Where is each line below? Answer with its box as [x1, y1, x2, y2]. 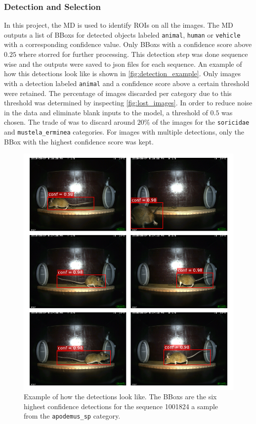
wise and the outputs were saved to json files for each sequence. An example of [4, 58, 242, 69]
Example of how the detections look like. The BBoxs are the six [24, 391, 217, 402]
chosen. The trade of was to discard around [4, 117, 135, 127]
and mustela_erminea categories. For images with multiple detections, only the [4, 126, 244, 137]
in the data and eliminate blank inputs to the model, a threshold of [4, 107, 208, 117]
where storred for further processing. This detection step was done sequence [18, 49, 248, 59]
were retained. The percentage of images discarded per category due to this [4, 88, 232, 98]
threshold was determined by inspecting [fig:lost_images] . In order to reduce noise [4, 97, 253, 108]
